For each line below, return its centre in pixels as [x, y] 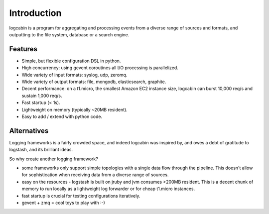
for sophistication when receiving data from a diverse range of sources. [95, 175]
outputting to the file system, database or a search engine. [69, 34]
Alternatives [29, 131]
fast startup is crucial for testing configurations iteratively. [81, 196]
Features [23, 49]
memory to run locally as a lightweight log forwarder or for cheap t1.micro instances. [108, 189]
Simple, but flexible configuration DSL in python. [71, 61]
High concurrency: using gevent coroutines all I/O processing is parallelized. [100, 68]
